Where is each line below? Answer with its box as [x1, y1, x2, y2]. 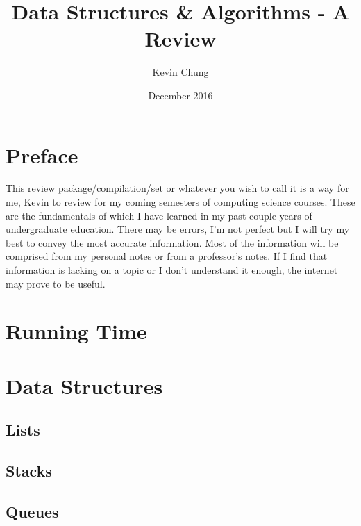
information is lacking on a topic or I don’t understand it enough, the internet [6, 263, 338, 277]
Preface [6, 140, 78, 169]
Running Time [6, 317, 147, 345]
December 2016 [148, 88, 213, 102]
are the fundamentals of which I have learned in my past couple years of [6, 208, 312, 222]
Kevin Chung [152, 65, 209, 79]
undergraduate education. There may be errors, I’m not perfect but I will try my [6, 222, 350, 236]
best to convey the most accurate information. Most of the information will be [6, 235, 339, 249]
